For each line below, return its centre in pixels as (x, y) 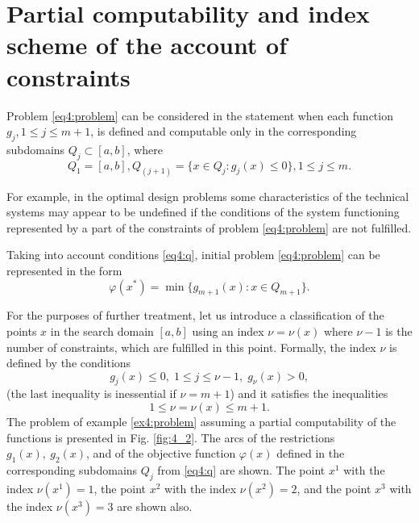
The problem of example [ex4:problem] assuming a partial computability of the (201, 422)
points (22, 331)
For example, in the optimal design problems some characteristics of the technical (208, 196)
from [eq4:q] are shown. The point (241, 470)
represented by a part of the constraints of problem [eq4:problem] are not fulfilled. (209, 227)
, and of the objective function (161, 453)
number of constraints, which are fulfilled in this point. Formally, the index (191, 347)
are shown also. (155, 506)
